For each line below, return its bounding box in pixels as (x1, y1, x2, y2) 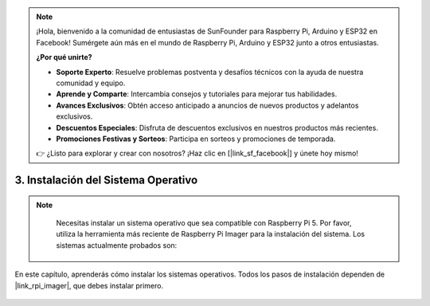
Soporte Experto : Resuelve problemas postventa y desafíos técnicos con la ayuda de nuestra (56, 67, 364, 76)
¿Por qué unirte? (36, 53, 92, 62)
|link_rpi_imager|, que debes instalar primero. (14, 280, 163, 290)
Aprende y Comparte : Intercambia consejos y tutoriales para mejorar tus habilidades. (56, 89, 338, 99)
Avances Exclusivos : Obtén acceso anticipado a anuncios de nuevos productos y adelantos (56, 100, 359, 110)
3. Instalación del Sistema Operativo (14, 174, 198, 187)
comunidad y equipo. (56, 78, 126, 88)
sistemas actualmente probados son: (56, 240, 178, 250)
